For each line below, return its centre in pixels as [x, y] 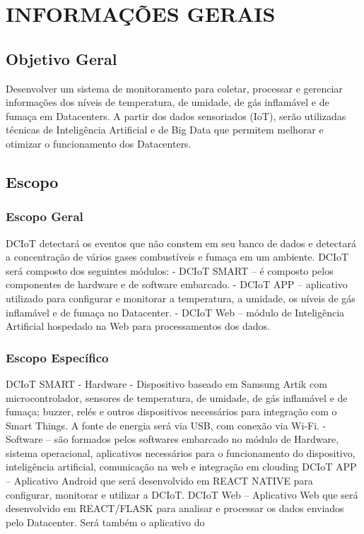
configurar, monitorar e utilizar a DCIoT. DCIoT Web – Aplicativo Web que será [182, 494]
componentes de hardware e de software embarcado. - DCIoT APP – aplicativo [177, 284]
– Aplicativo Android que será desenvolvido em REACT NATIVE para [159, 481]
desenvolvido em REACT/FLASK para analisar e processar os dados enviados [175, 508]
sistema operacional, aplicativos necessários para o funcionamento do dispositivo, [181, 452]
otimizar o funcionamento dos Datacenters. [99, 143]
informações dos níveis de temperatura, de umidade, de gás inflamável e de [168, 102]
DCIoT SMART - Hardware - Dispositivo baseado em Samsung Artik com [166, 383]
